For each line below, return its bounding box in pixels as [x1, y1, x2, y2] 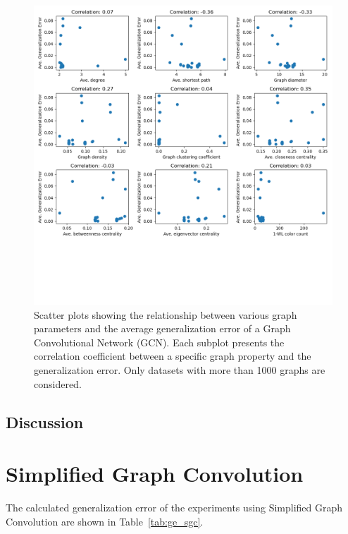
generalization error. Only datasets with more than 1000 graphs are [34, 362, 325, 377]
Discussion [6, 411, 84, 432]
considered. [34, 376, 82, 391]
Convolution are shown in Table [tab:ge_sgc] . [6, 514, 204, 528]
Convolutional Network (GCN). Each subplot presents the [34, 334, 285, 349]
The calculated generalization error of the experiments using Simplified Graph [6, 500, 343, 515]
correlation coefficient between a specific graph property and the [34, 348, 311, 363]
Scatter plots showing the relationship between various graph [34, 307, 297, 322]
